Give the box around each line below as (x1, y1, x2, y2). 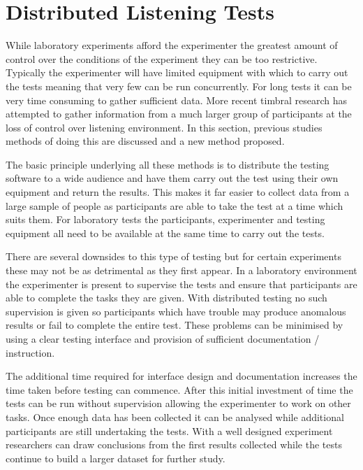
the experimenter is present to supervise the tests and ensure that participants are (6, 276, 357, 291)
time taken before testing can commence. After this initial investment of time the (6, 382, 353, 397)
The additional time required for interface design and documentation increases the (6, 369, 357, 383)
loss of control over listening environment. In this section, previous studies (6, 120, 323, 134)
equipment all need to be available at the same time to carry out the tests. (6, 225, 325, 240)
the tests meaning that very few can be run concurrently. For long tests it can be (6, 78, 352, 93)
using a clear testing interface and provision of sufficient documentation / (6, 332, 320, 346)
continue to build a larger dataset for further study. (6, 450, 225, 465)
